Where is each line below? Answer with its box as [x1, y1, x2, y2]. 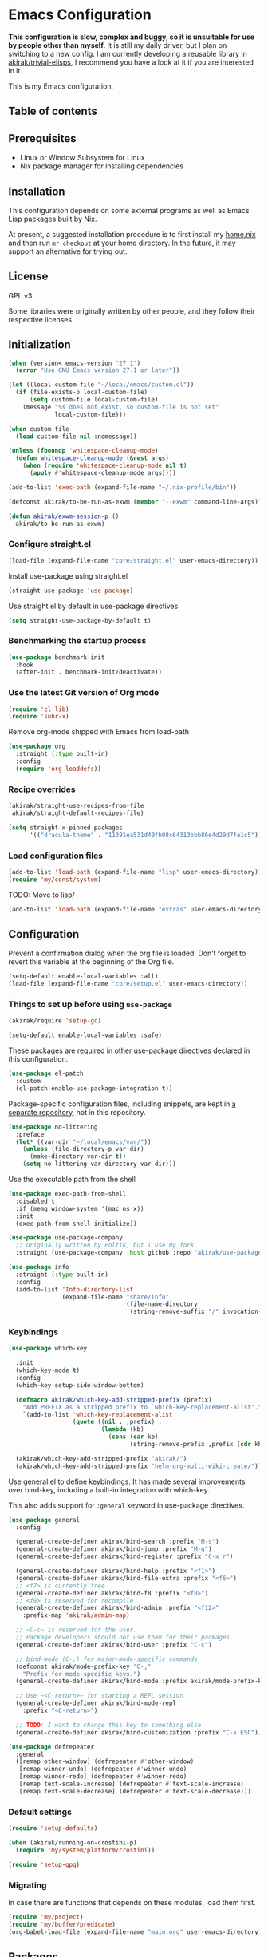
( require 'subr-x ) [8, 713, 69, 721]
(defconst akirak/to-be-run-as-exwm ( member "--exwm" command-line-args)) [8, 497, 262, 506]
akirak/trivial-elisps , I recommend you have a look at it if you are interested [8, 57, 254, 67]
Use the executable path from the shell [8, 1175, 136, 1184]
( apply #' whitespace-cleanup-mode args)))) [29, 469, 177, 477]
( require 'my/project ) [8, 1913, 84, 1921]
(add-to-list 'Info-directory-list [15, 1285, 134, 1294]
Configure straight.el [8, 539, 92, 550]
